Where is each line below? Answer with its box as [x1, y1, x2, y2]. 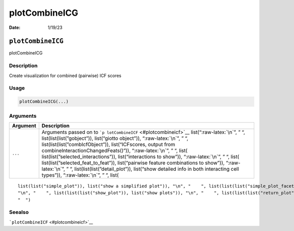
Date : [9, 25, 21, 30]
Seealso [9, 209, 29, 216]
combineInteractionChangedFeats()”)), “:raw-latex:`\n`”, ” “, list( [42, 147, 188, 154]
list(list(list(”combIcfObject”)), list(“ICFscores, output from [42, 141, 175, 148]
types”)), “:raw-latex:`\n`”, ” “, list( [42, 172, 119, 179]
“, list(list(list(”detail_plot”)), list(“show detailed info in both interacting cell [70, 165, 240, 172]
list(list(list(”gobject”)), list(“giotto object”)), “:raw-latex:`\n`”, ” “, [42, 135, 189, 142]
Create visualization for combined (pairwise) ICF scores [9, 73, 122, 78]
